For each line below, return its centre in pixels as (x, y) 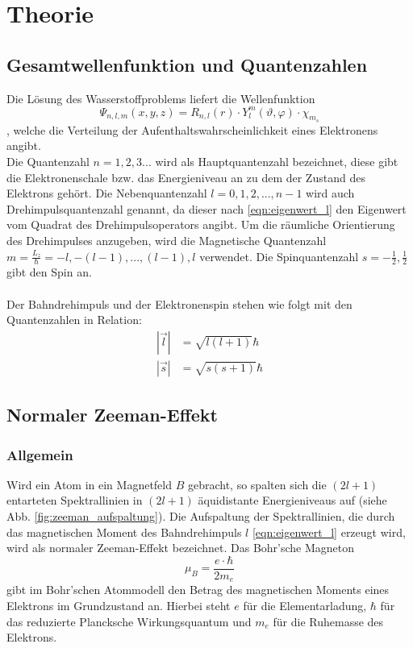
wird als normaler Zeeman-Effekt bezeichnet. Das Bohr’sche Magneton (181, 548)
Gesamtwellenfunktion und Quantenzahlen (187, 64)
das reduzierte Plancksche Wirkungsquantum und (129, 621)
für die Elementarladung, (305, 605)
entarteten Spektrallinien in (75, 500)
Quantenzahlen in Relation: (74, 320)
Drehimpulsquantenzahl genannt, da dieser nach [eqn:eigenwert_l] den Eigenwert (206, 208)
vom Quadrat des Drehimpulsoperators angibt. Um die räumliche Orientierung (201, 224)
